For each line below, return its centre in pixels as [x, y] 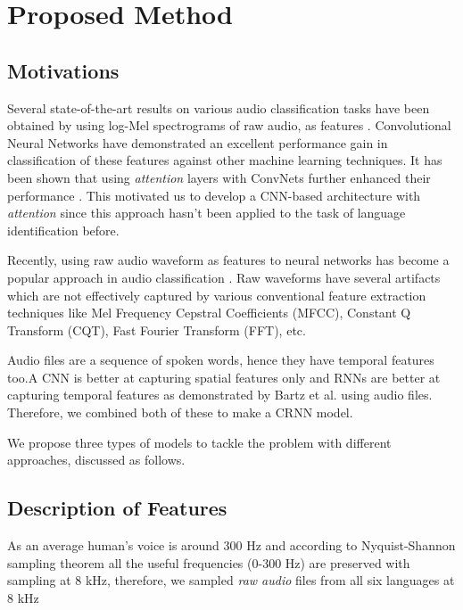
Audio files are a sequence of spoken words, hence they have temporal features [221, 360]
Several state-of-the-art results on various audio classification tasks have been [219, 107]
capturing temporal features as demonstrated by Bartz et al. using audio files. [220, 395]
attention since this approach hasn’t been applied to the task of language [207, 213]
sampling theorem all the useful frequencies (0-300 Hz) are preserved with [209, 562]
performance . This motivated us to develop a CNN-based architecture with [214, 195]
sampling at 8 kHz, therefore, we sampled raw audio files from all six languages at [231, 580]
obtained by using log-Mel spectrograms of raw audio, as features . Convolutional [229, 125]
